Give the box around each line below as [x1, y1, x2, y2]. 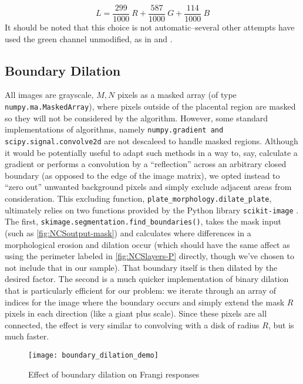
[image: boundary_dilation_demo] [28, 351, 159, 359]
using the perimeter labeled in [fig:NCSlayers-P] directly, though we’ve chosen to [5, 250, 294, 262]
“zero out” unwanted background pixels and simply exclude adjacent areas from [5, 181, 292, 193]
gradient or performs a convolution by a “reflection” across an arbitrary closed [5, 158, 287, 170]
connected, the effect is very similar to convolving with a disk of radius [5, 318, 260, 331]
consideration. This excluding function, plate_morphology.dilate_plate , [5, 192, 272, 204]
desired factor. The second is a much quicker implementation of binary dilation [5, 273, 289, 285]
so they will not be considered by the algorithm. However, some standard [5, 111, 268, 124]
